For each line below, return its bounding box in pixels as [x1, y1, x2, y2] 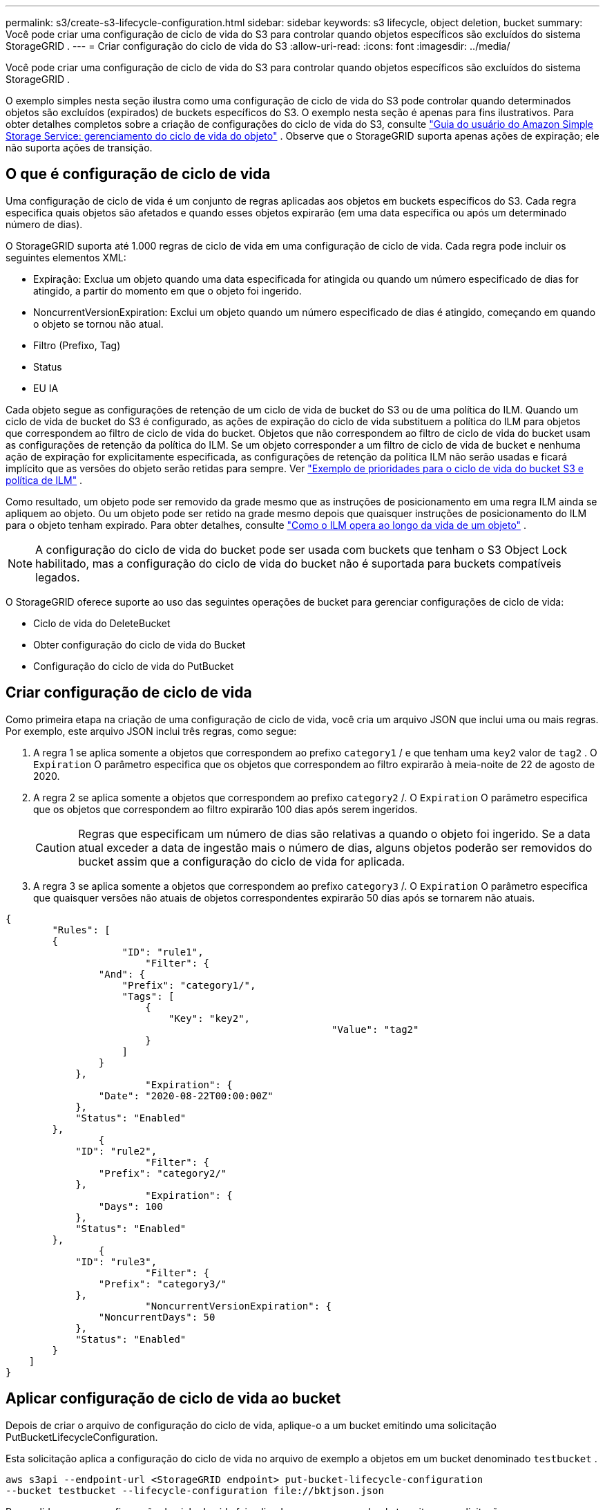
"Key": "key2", [169, 1012, 251, 1024]
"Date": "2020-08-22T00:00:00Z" [98, 1090, 273, 1101]
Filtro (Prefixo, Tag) [33, 339, 121, 351]
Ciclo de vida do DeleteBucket [33, 617, 171, 629]
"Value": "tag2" [332, 1023, 419, 1035]
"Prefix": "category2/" [98, 1167, 227, 1179]
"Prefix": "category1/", [122, 979, 256, 991]
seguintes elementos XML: [6, 251, 126, 263]
